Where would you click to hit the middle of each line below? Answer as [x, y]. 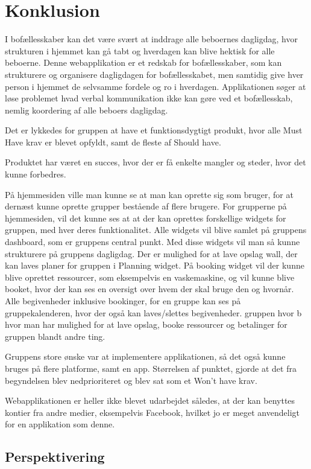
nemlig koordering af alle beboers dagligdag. [86, 110]
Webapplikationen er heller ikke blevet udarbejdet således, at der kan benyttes [150, 400]
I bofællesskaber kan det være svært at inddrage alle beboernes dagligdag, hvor [151, 39]
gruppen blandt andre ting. [55, 336]
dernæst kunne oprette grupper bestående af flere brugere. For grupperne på [146, 206]
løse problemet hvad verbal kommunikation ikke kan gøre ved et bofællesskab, [149, 98]
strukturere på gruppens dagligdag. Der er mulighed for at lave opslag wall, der [151, 253]
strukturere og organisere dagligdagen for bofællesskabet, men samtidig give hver [154, 74]
